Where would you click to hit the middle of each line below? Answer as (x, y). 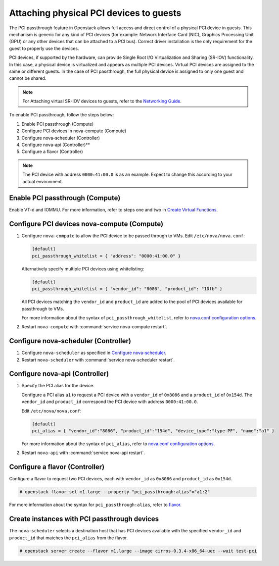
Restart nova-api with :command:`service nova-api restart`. (83, 453)
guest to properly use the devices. (44, 48)
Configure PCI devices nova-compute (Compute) (86, 224)
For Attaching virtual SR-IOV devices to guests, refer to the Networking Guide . (102, 101)
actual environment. (43, 181)
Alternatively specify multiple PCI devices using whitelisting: (83, 269)
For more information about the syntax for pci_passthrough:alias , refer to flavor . (95, 505)
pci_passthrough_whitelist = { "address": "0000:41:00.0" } (106, 256)
